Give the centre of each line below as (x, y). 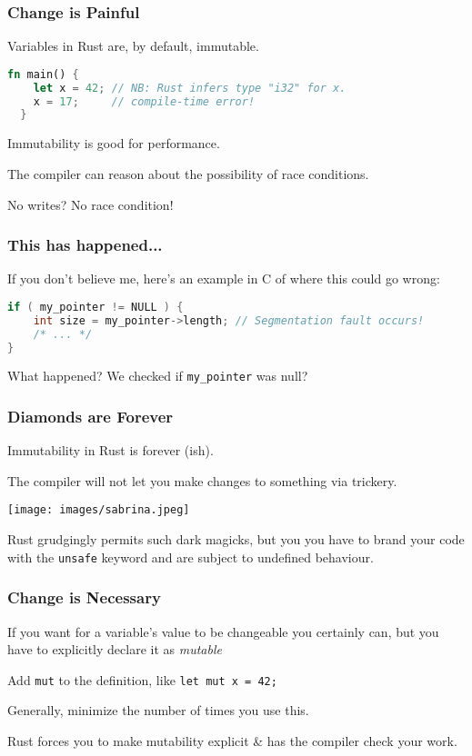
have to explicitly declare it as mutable (115, 649)
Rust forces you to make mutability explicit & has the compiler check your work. (232, 741)
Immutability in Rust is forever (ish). (110, 450)
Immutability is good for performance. (114, 143)
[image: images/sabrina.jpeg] (99, 510)
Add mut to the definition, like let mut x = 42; (142, 679)
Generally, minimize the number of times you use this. (158, 710)
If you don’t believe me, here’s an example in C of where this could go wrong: (224, 279)
